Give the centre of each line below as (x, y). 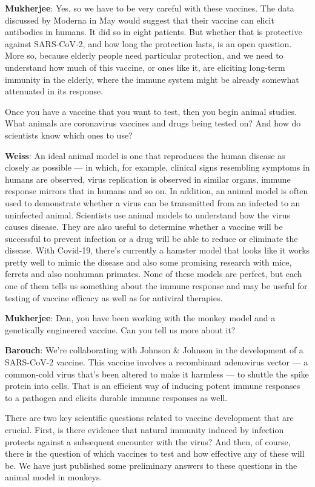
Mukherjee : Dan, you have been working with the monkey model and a (140, 318)
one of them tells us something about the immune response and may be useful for (156, 286)
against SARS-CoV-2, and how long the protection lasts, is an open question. (148, 43)
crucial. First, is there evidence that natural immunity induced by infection (144, 430)
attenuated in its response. (54, 91)
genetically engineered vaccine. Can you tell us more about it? (120, 329)
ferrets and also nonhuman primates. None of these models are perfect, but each (154, 274)
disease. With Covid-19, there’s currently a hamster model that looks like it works (157, 250)
